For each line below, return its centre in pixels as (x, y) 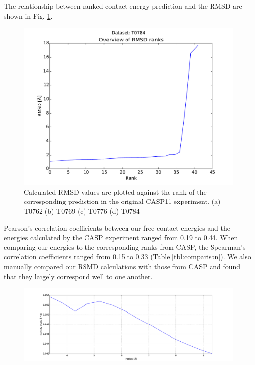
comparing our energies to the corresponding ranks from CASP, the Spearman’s (125, 247)
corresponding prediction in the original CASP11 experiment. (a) (122, 201)
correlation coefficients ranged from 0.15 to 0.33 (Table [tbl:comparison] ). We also (127, 257)
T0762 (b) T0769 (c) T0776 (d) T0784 (82, 211)
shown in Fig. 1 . (28, 16)
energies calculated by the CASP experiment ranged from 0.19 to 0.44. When (121, 237)
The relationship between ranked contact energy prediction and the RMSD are (123, 6)
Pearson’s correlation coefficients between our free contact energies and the (117, 227)
